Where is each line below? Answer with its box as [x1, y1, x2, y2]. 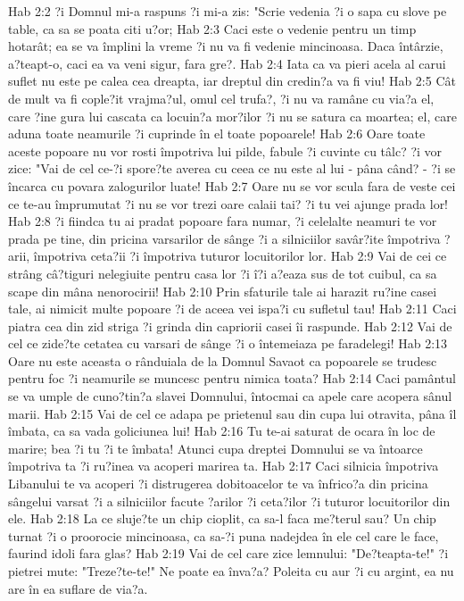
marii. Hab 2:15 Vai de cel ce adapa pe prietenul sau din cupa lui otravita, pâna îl [8, 404, 457, 422]
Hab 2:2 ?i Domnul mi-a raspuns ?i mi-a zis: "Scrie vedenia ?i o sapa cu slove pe [8, 2, 447, 20]
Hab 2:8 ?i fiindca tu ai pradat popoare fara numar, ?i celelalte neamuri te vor [8, 212, 437, 230]
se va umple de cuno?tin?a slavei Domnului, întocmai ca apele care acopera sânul [8, 387, 452, 405]
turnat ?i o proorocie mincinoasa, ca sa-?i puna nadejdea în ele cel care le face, [8, 526, 439, 545]
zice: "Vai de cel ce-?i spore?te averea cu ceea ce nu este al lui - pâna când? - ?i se [8, 159, 456, 178]
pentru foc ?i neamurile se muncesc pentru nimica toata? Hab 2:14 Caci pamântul [8, 369, 456, 388]
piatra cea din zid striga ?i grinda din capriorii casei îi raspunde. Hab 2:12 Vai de [8, 316, 452, 335]
